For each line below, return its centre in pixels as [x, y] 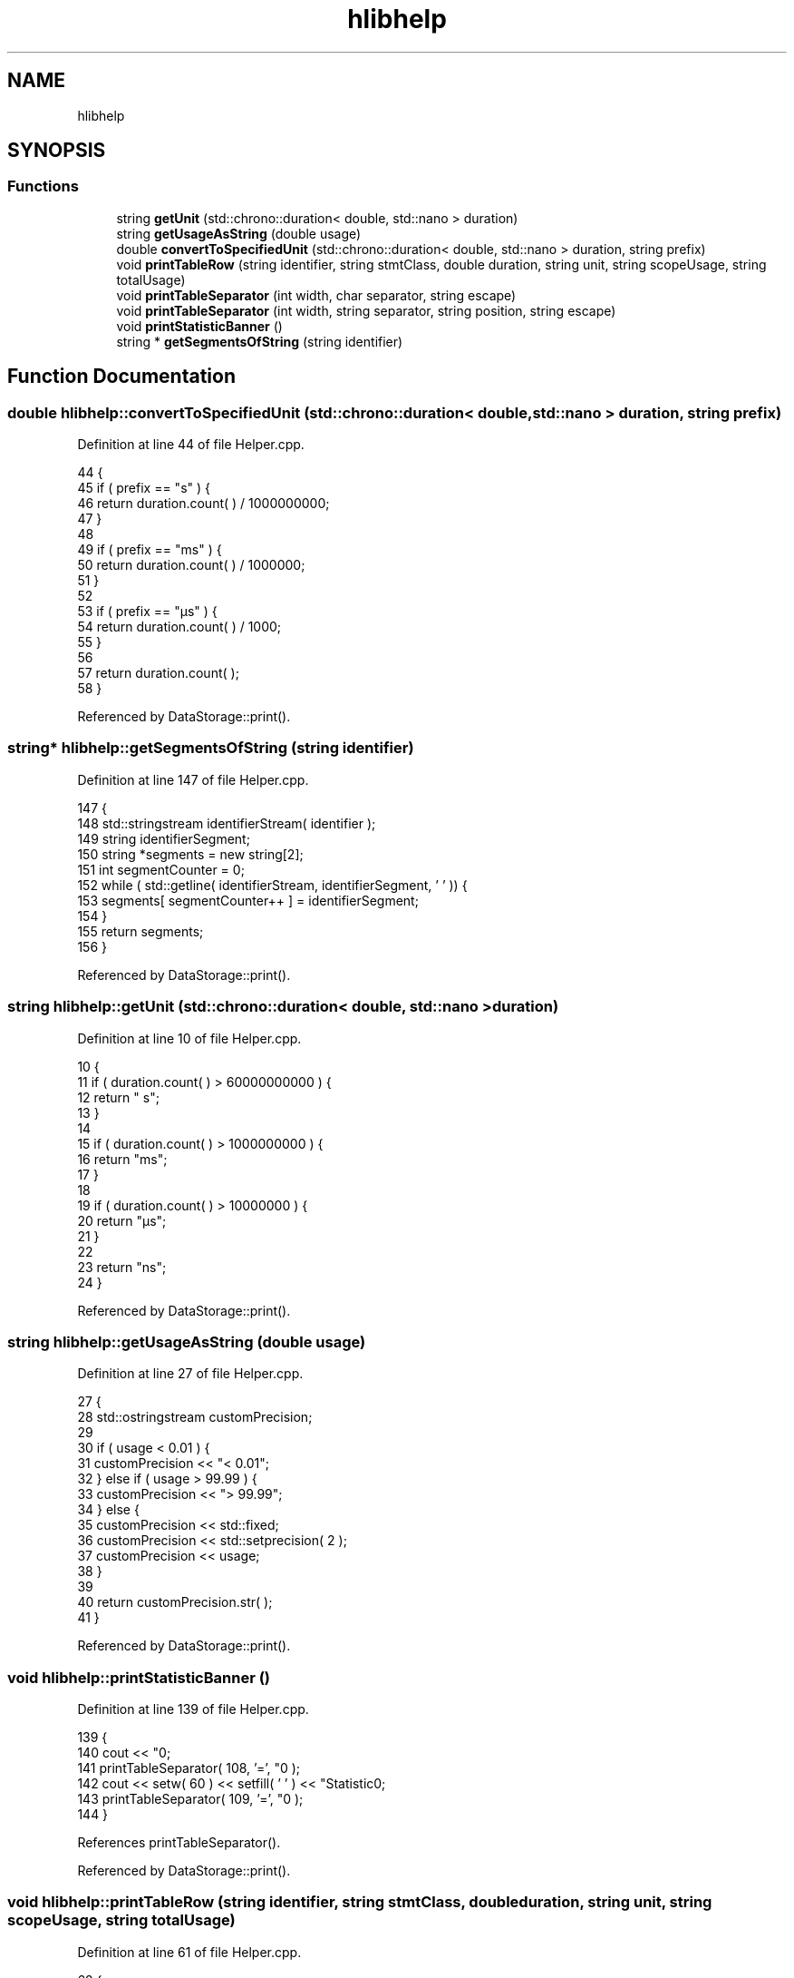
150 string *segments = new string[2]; [190, 854]
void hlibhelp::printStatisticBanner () [139, 1677]
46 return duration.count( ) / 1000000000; [203, 504]
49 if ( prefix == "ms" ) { [150, 550]
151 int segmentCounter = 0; [161, 869]
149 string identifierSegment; [164, 838]
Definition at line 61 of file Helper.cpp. [189, 1952]
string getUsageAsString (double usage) [239, 233]
